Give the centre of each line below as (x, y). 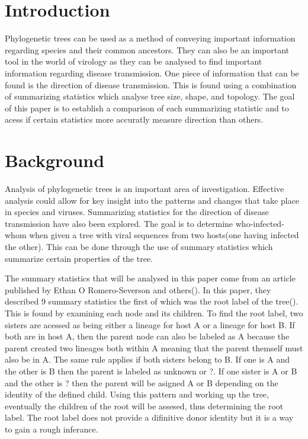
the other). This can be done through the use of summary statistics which (139, 246)
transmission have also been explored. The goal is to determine (119, 223)
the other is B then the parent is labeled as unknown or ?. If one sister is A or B (151, 371)
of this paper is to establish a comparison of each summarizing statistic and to (147, 108)
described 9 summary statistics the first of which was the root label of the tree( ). (152, 301)
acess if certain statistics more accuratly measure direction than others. (134, 119)
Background (55, 160)
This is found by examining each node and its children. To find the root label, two (154, 313)
